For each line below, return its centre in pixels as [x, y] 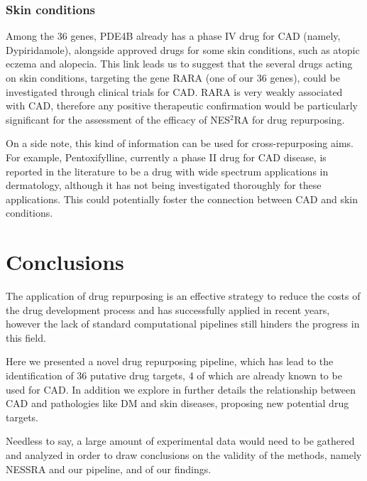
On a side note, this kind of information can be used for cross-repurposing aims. [180, 143]
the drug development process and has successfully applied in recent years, [168, 309]
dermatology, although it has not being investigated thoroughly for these [164, 185]
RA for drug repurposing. [289, 119]
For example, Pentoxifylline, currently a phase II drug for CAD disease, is [166, 157]
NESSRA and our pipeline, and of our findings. [109, 469]
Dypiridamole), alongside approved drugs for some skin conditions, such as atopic [183, 49]
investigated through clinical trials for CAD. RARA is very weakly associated [174, 91]
